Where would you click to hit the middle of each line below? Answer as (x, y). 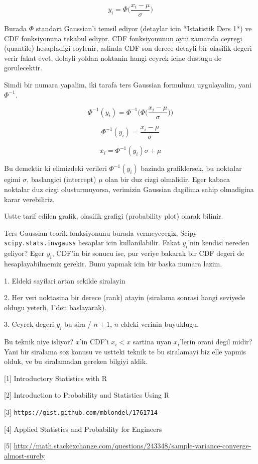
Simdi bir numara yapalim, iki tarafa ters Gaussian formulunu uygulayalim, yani (128, 85)
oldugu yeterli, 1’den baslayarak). (55, 307)
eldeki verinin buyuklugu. (160, 324)
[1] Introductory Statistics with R (56, 378)
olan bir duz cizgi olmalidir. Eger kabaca (168, 179)
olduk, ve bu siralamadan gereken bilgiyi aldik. (76, 361)
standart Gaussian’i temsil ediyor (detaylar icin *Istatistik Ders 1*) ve (144, 28)
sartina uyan (152, 342)
